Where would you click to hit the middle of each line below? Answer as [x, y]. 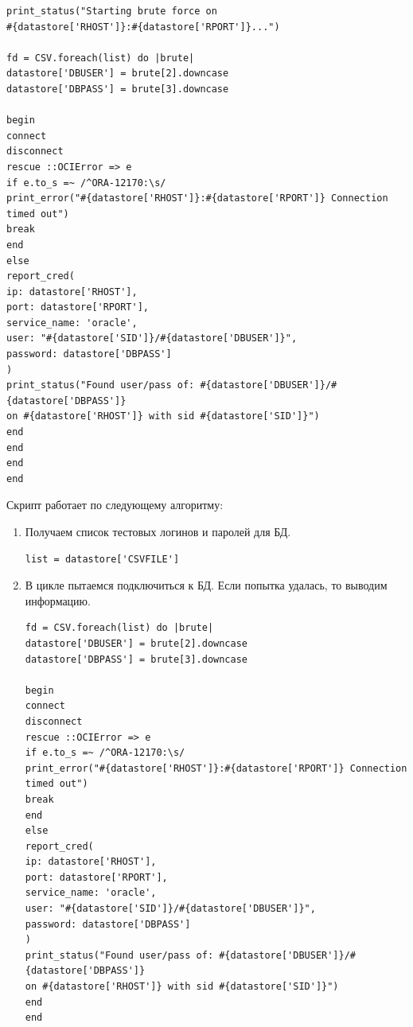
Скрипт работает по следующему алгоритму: [115, 505]
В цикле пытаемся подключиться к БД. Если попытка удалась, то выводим [206, 585]
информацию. [58, 600]
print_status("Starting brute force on [112, 11]
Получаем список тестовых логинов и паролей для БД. [158, 531]
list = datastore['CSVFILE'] [102, 559]
